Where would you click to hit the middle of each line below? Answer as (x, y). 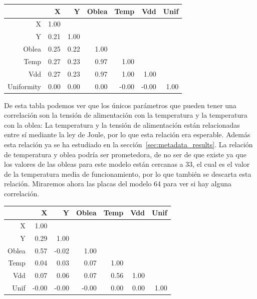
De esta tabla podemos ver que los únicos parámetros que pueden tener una (120, 105)
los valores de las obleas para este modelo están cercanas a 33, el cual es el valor (127, 164)
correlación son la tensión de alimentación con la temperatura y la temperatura (126, 115)
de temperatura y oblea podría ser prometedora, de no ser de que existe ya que (125, 154)
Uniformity (24, 86)
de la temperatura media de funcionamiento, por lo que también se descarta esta (128, 174)
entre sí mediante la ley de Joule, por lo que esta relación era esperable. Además (127, 134)
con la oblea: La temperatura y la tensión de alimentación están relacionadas (122, 124)
